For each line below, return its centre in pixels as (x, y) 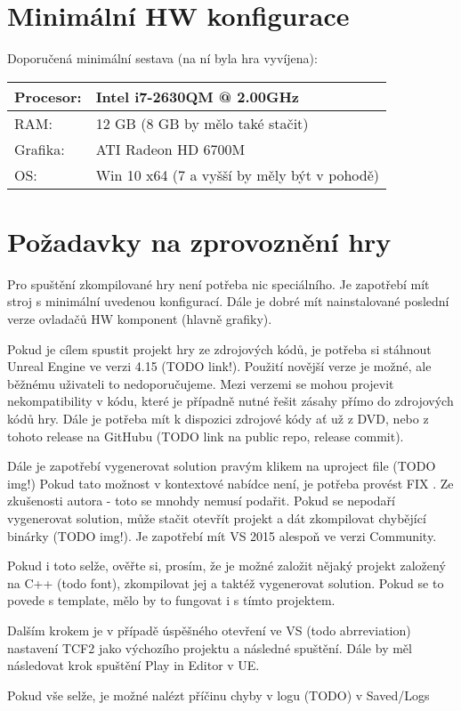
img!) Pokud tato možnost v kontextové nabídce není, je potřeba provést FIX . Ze (230, 483)
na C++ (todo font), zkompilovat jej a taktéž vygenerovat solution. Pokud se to (226, 582)
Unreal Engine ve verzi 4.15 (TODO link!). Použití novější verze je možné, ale (219, 366)
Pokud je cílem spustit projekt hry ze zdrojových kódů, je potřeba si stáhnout (219, 348)
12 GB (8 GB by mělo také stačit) (202, 123)
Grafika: (40, 149)
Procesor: (48, 96)
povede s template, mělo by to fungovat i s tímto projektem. (171, 600)
